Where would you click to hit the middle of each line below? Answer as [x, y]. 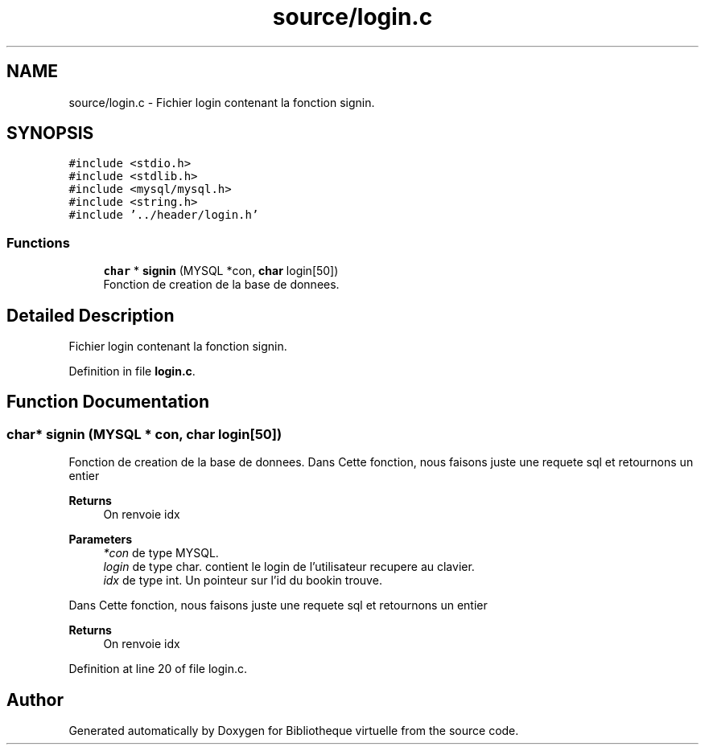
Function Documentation [108, 402]
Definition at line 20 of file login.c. [158, 669]
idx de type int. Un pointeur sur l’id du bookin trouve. [243, 581]
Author [35, 700]
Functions [38, 242]
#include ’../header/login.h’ [164, 215]
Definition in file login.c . [132, 371]
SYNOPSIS [50, 133]
